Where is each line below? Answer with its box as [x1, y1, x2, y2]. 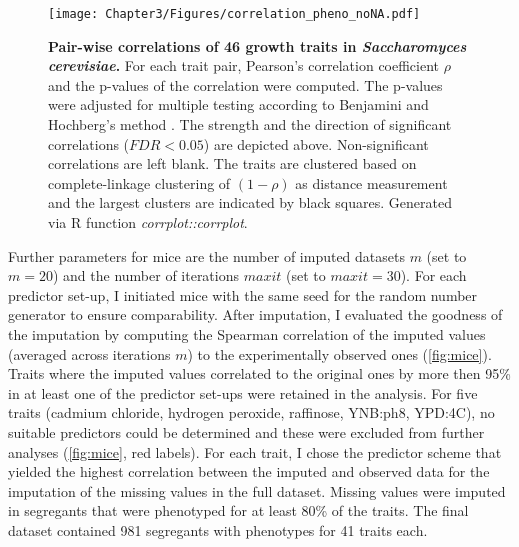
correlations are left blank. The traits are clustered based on [48, 153, 417, 174]
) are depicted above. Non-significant [203, 133, 429, 154]
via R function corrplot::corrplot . [48, 212, 248, 232]
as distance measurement [295, 172, 448, 193]
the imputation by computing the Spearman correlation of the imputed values [8, 323, 486, 344]
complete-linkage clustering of [48, 172, 231, 193]
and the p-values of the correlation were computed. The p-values [48, 74, 443, 95]
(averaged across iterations [8, 343, 171, 364]
